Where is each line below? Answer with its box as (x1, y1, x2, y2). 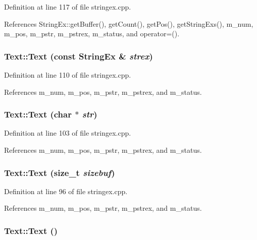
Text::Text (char (4, 108, 72, 121)
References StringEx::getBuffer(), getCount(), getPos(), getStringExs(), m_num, (4, 18, 253, 29)
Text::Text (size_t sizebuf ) (4, 166, 115, 178)
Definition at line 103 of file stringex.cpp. (4, 128, 131, 138)
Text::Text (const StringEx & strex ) (4, 49, 153, 62)
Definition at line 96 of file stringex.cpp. (4, 186, 128, 196)
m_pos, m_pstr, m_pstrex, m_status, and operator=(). (4, 28, 180, 39)
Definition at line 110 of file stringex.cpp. (4, 70, 131, 80)
